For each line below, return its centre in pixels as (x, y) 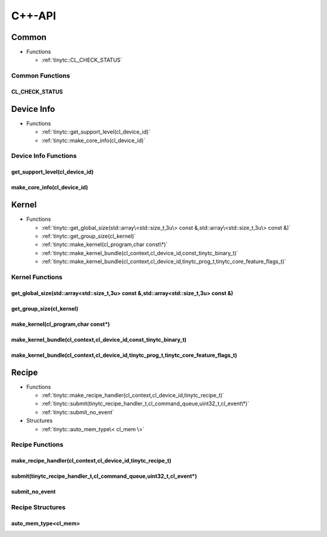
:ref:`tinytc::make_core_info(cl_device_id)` (93, 140)
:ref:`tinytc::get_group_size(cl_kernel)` (89, 236)
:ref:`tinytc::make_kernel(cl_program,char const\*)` (104, 244)
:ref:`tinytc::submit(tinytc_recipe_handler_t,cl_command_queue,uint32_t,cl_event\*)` (145, 404)
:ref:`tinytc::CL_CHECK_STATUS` (82, 60)
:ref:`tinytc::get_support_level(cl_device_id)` (96, 132)
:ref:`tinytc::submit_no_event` (78, 412)
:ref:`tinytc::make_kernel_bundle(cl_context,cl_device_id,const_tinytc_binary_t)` (140, 253)
